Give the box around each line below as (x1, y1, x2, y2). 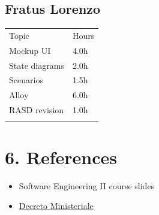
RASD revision (9, 104, 64, 116)
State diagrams (9, 59, 64, 71)
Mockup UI (9, 44, 51, 56)
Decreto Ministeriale (19, 199, 94, 212)
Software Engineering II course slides (19, 179, 155, 192)
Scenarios (9, 74, 43, 86)
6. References (5, 144, 117, 169)
